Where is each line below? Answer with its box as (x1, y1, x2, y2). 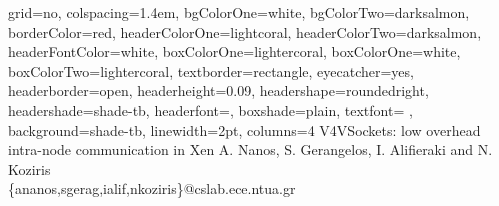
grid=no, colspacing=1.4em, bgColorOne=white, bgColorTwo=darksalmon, (8, 2, 470, 22)
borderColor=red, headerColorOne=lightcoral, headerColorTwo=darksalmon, (8, 21, 482, 42)
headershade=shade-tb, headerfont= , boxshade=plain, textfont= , (8, 99, 413, 120)
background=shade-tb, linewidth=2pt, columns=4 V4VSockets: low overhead (8, 119, 481, 140)
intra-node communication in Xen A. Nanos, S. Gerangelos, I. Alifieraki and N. (8, 139, 493, 160)
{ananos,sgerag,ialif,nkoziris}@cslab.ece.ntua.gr (8, 178, 296, 199)
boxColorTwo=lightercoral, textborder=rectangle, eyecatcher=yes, (8, 60, 414, 81)
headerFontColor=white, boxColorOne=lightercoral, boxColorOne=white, (8, 41, 461, 62)
